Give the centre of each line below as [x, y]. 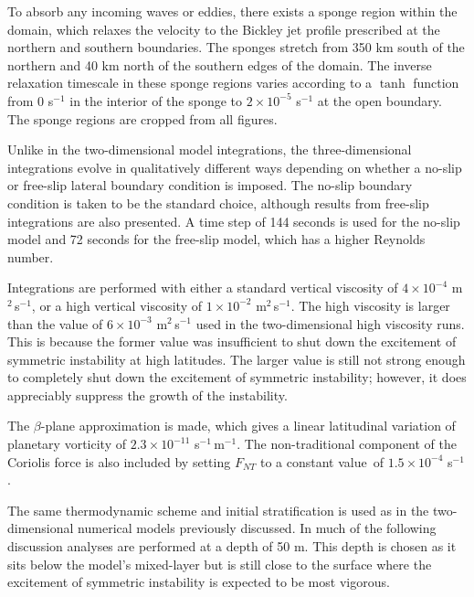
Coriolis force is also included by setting [119, 461]
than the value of [55, 323]
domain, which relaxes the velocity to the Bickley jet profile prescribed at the [224, 29]
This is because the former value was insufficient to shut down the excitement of [232, 341]
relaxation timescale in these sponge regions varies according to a [190, 83]
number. [31, 256]
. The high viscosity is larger [370, 305]
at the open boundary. [379, 100]
